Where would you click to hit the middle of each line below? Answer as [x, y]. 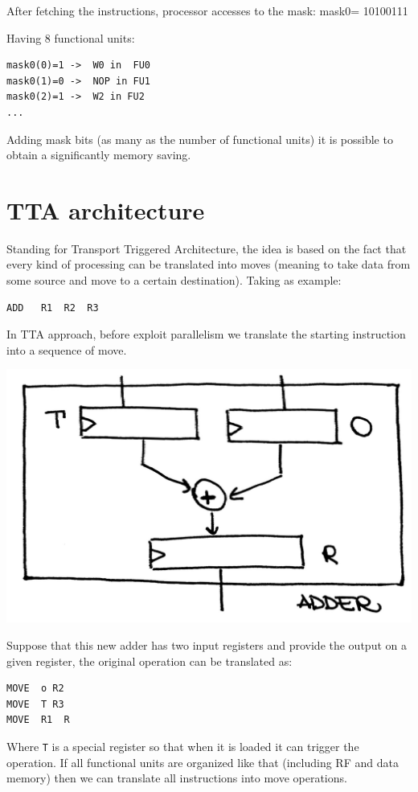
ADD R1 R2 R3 [53, 308]
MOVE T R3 [35, 704]
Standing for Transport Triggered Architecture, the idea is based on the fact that [207, 248]
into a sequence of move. [67, 349]
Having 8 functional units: [71, 37]
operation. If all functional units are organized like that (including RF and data [203, 762]
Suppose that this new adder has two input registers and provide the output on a [207, 645]
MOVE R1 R [38, 720]
